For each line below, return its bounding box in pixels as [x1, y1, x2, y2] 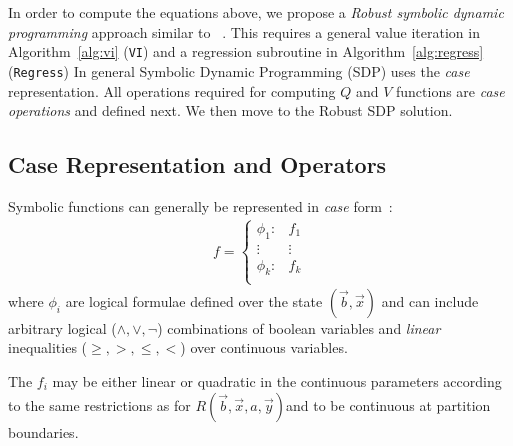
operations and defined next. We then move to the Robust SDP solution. [8, 100, 453, 121]
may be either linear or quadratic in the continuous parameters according [52, 370, 502, 391]
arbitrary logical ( [8, 317, 117, 338]
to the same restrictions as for [8, 394, 191, 415]
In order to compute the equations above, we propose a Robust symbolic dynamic [8, 2, 504, 22]
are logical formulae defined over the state [65, 290, 323, 311]
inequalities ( [8, 337, 88, 358]
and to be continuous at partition [286, 394, 491, 415]
